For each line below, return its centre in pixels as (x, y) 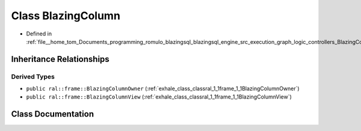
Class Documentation (53, 114)
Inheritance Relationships (60, 59)
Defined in (39, 34)
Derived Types (33, 76)
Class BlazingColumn (66, 16)
